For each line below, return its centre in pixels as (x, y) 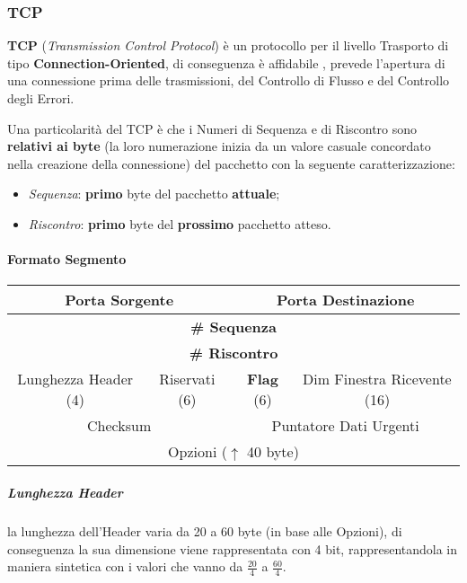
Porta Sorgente (119, 300)
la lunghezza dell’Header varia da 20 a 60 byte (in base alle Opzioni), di (205, 530)
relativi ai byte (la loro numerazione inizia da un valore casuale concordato (219, 146)
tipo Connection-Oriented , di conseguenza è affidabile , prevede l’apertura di (226, 62)
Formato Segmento (67, 259)
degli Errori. (41, 98)
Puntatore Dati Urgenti (345, 426)
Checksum (119, 426)
